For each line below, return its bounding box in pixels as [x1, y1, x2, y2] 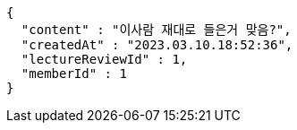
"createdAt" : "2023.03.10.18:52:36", [21, 38, 293, 52]
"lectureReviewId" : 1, [21, 52, 188, 66]
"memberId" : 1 [21, 66, 127, 81]
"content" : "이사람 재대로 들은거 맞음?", [21, 22, 292, 37]
